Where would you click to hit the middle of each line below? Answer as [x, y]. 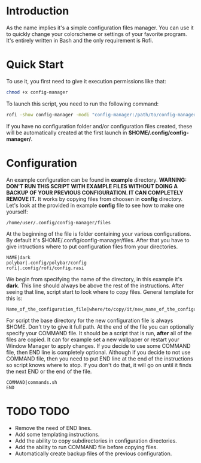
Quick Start [35, 65]
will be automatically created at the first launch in [67, 133]
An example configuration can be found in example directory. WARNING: [97, 180]
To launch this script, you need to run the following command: [83, 104]
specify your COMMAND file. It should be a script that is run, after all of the [99, 333]
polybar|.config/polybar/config [46, 263]
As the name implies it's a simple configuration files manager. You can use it [100, 28]
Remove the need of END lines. [53, 428]
